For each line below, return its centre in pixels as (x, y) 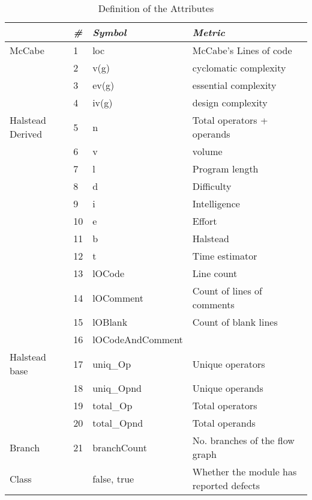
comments (213, 304)
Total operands (224, 423)
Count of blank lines (235, 322)
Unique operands (228, 388)
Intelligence (216, 203)
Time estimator (225, 256)
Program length (225, 169)
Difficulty (212, 186)
